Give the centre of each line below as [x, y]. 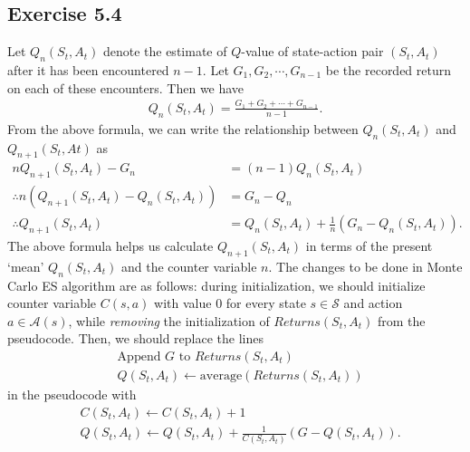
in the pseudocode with [72, 394]
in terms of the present [369, 246]
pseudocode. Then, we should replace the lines [135, 338]
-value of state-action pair [312, 51]
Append [139, 357]
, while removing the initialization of [169, 320]
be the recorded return [388, 70]
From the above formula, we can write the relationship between [183, 128]
